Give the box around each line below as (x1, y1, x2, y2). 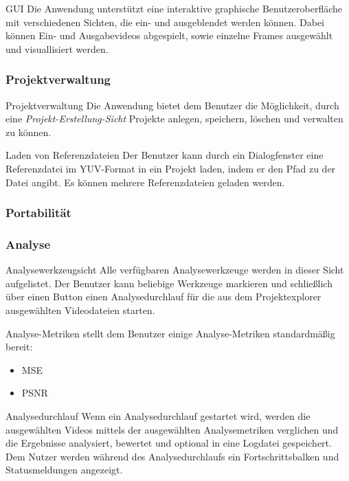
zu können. (5, 124, 52, 139)
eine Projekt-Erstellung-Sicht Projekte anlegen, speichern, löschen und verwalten (5, 111, 344, 126)
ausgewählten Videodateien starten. (5, 303, 155, 317)
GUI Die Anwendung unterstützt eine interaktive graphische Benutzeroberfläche (5, 1, 343, 15)
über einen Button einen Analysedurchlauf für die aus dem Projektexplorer (5, 289, 322, 304)
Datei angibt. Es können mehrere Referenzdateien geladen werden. (5, 175, 285, 189)
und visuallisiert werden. (5, 41, 109, 56)
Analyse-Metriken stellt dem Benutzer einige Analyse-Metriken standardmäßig (5, 326, 335, 340)
